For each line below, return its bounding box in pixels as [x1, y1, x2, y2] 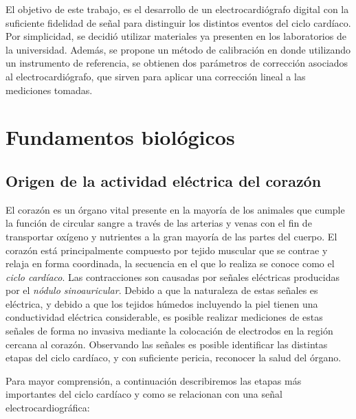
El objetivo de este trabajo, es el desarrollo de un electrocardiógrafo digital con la [5, 2, 349, 16]
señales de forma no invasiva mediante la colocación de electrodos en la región [5, 324, 333, 338]
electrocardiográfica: [5, 400, 90, 415]
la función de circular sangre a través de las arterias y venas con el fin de [5, 216, 312, 230]
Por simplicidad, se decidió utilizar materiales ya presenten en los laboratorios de [5, 29, 346, 43]
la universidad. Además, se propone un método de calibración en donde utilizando [5, 42, 351, 56]
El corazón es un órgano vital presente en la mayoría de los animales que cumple [5, 202, 345, 216]
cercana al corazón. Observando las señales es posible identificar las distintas [5, 337, 328, 351]
